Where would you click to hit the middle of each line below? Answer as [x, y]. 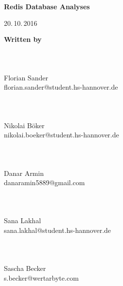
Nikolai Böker [24, 125]
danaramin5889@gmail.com [44, 182]
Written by [23, 39]
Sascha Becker [25, 268]
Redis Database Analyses [47, 6]
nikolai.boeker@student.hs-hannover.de [61, 135]
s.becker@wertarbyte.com [41, 278]
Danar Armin [24, 173]
